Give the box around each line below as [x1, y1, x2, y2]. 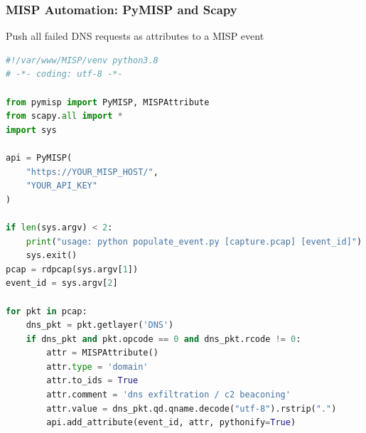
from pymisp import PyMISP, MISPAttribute [6, 97, 210, 107]
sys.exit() [26, 250, 77, 261]
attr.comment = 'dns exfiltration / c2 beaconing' [46, 390, 291, 400]
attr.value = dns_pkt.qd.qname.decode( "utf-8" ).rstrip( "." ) [46, 403, 337, 414]
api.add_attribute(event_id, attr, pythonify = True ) [46, 417, 296, 428]
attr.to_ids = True [46, 375, 139, 386]
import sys [6, 124, 57, 135]
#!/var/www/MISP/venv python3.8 [6, 55, 158, 65]
